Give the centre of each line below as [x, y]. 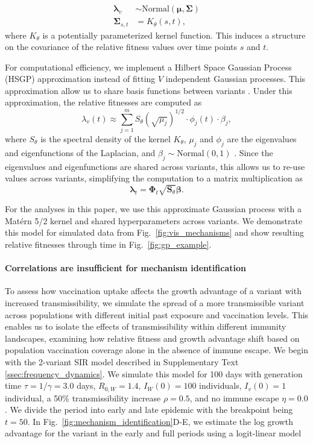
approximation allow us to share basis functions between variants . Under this [149, 90]
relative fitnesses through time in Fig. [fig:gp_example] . [108, 244]
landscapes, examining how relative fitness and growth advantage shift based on [152, 338]
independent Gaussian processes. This [236, 79]
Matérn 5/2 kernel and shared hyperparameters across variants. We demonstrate [154, 220]
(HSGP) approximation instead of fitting [80, 79]
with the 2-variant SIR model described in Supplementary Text [122, 361]
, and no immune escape [234, 397]
